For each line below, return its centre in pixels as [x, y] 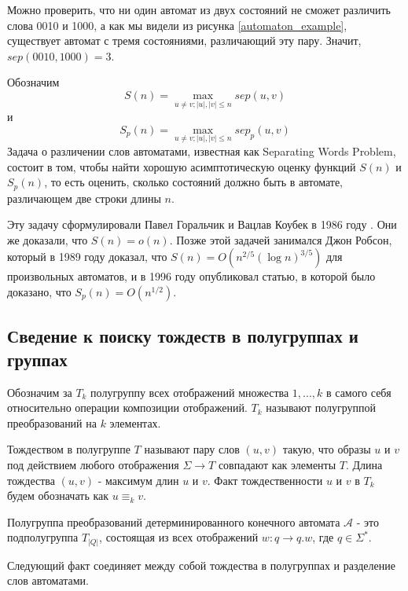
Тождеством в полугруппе [69, 449]
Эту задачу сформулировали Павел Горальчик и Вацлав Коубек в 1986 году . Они [202, 224]
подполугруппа [43, 537]
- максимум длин [138, 480]
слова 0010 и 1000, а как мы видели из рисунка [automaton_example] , [177, 25]
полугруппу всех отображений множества [190, 392]
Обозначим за [40, 392]
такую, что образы [327, 449]
